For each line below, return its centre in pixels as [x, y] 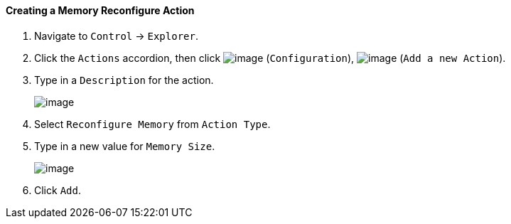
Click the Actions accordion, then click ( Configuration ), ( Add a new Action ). [270, 58]
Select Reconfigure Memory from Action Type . [152, 124]
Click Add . [58, 190]
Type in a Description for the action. [124, 80]
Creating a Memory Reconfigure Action [100, 10]
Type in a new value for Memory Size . [125, 146]
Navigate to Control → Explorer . [116, 36]
